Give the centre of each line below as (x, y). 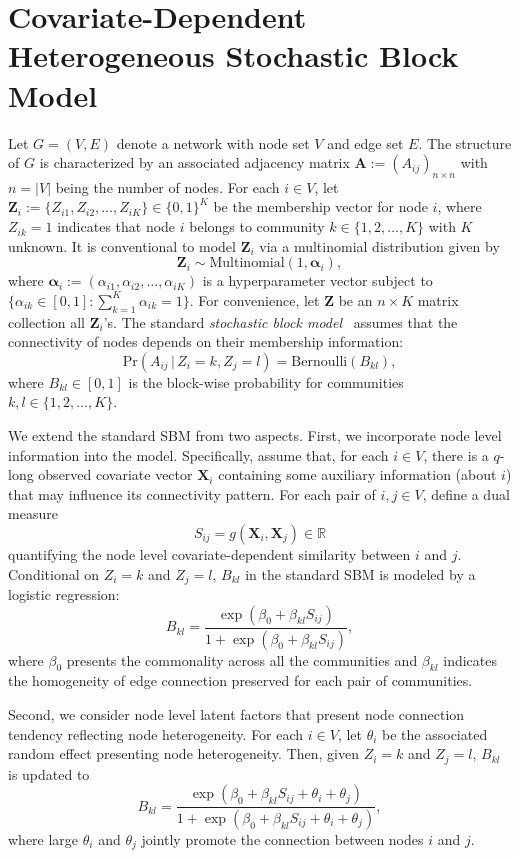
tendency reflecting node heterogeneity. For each (156, 733)
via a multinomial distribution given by (379, 245)
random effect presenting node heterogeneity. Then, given (183, 753)
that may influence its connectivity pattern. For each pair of (192, 493)
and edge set (365, 142)
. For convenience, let (254, 299)
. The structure (465, 142)
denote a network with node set (213, 142)
